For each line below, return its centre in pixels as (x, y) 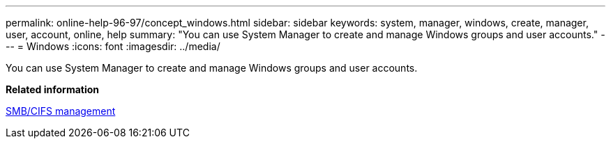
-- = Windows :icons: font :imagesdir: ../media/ (113, 46)
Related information (53, 89)
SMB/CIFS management (61, 111)
